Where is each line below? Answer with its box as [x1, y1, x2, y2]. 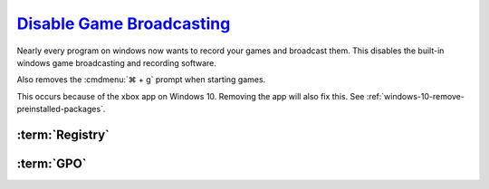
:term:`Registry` [16, 127, 110, 142]
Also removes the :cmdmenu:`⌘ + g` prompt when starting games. [16, 74, 266, 85]
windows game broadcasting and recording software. [16, 57, 217, 68]
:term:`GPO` [16, 156, 87, 171]
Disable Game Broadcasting [16, 14, 231, 33]
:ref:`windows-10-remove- [366, 90, 465, 101]
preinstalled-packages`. [16, 104, 106, 115]
